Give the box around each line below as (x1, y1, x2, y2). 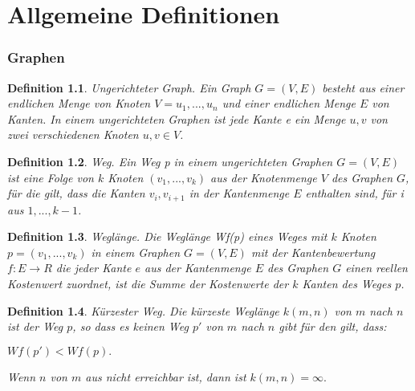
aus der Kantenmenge (144, 259, 251, 276)
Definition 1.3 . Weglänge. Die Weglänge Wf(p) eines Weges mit (7, 228, 328, 245)
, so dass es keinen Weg (72, 318, 189, 335)
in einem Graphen (91, 243, 181, 260)
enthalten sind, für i (305, 185, 404, 202)
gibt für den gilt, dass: (279, 318, 387, 335)
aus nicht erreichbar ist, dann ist (85, 368, 246, 385)
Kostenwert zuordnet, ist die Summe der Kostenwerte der (7, 275, 289, 291)
